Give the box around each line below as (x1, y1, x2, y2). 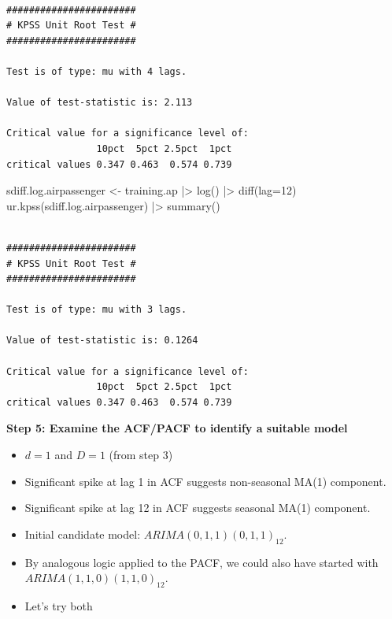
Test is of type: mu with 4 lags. (6, 65, 187, 77)
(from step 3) (109, 447, 173, 463)
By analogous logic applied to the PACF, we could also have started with (24, 554, 379, 570)
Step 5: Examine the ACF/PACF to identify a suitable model (6, 420, 348, 436)
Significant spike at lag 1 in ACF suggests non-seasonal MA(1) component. (24, 473, 386, 489)
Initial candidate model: (24, 525, 141, 542)
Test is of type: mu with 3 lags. (6, 304, 187, 316)
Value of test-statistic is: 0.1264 (6, 335, 198, 347)
